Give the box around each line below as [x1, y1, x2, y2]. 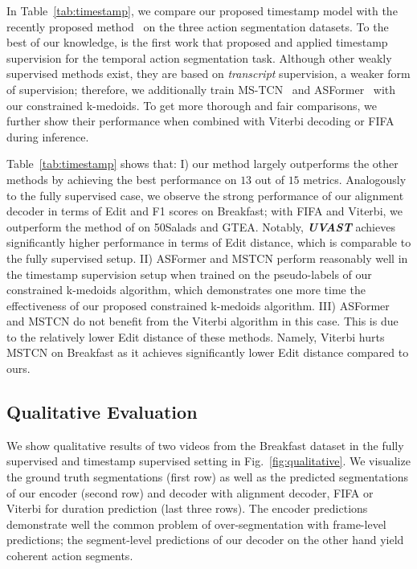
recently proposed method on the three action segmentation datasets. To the [6, 18, 389, 35]
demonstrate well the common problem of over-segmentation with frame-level [6, 515, 386, 532]
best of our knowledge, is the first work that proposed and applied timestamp [6, 34, 388, 51]
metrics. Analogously [303, 170, 407, 187]
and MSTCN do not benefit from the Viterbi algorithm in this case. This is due [6, 313, 399, 330]
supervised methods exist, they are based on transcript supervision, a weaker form [6, 65, 411, 82]
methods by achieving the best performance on [6, 170, 237, 187]
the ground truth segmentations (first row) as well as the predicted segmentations [6, 469, 409, 485]
